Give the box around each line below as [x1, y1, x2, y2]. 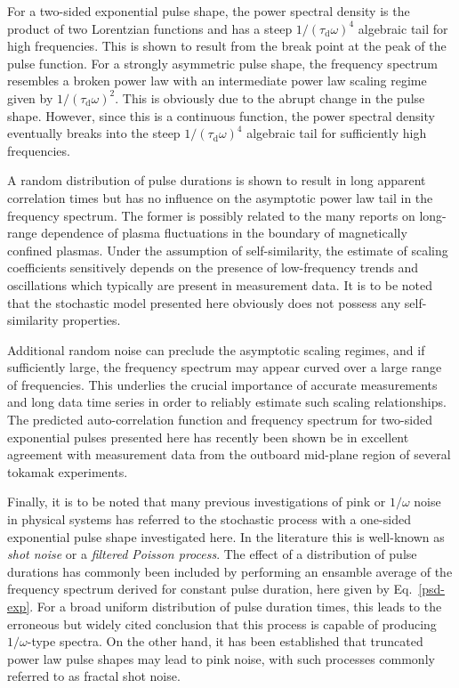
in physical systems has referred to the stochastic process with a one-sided [7, 510, 411, 529]
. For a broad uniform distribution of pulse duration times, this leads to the [29, 597, 442, 615]
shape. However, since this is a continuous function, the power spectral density [7, 106, 435, 125]
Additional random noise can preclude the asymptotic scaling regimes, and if [7, 340, 425, 359]
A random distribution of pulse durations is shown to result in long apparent [7, 171, 426, 190]
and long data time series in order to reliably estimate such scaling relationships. [7, 393, 447, 411]
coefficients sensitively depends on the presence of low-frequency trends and [7, 258, 419, 277]
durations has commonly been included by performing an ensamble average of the [7, 562, 453, 580]
